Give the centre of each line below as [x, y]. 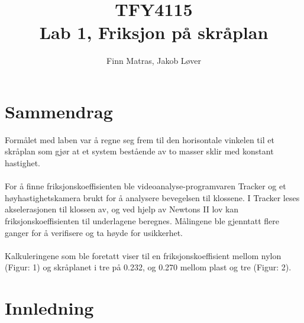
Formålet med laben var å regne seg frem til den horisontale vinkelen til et [140, 139]
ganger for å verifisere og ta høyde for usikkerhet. [94, 232]
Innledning [49, 308]
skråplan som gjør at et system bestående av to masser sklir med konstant [139, 151]
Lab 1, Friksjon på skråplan [154, 32]
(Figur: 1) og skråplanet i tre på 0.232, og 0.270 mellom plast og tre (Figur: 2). [148, 267]
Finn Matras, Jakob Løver [154, 61]
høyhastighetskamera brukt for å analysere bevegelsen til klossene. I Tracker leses [152, 197]
